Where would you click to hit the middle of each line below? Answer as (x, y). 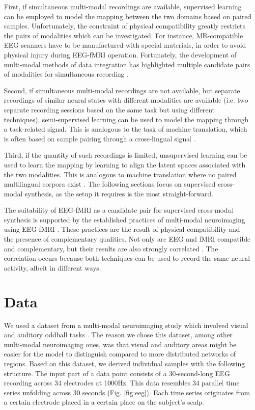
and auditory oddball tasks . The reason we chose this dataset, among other (118, 335)
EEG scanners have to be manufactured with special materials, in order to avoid (125, 45)
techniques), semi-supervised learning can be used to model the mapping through (126, 119)
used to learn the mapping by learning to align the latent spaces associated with (125, 164)
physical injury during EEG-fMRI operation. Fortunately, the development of (120, 54)
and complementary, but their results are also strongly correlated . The (111, 248)
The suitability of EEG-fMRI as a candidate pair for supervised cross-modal (119, 210)
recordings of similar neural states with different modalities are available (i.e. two (126, 100)
